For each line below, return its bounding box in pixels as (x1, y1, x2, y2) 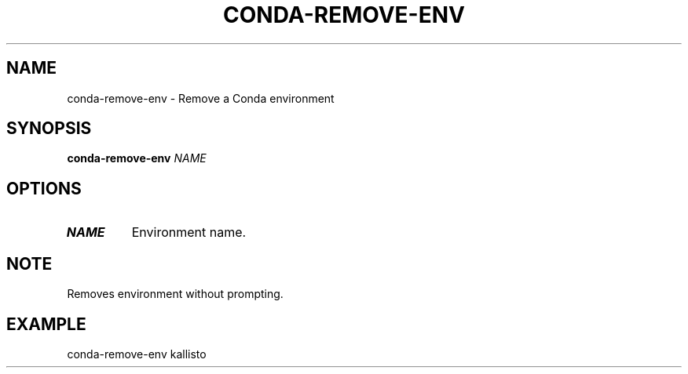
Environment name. (131, 224, 247, 241)
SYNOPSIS (6, 118, 92, 139)
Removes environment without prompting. (67, 287, 284, 301)
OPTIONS (6, 178, 82, 198)
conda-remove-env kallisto (67, 347, 207, 361)
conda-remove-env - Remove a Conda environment (67, 91, 335, 105)
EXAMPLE (6, 314, 86, 334)
